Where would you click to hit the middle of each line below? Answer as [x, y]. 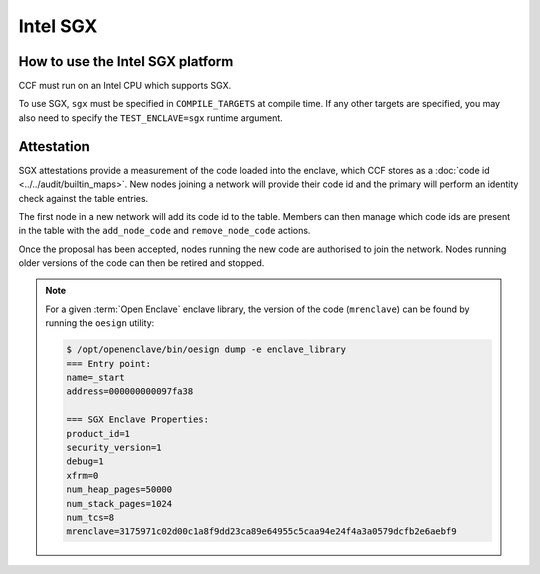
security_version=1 [114, 447]
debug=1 [85, 461]
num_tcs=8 [90, 517]
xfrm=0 [82, 475]
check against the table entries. [83, 198]
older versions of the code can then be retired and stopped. [141, 263]
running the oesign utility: [100, 323]
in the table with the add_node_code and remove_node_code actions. [164, 231]
